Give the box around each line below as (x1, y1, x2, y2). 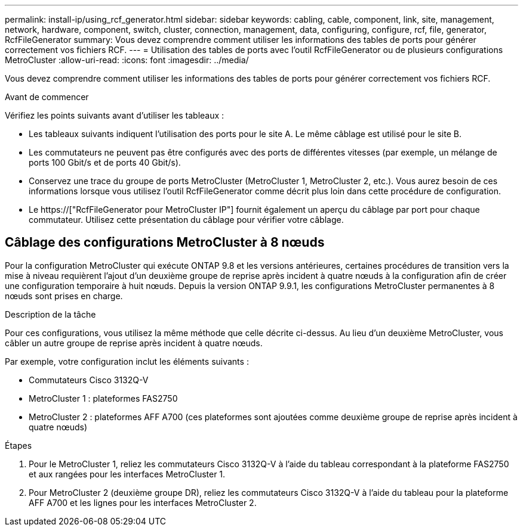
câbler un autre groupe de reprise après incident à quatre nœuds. (5, 337, 263, 348)
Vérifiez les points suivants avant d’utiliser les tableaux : (5, 110, 224, 120)
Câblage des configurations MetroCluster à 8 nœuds (5, 235, 325, 250)
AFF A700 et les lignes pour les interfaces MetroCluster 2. (29, 497, 257, 508)
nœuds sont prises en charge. (5, 290, 123, 301)
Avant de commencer (5, 92, 89, 102)
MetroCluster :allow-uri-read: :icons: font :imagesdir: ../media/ (5, 55, 249, 65)
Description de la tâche (5, 309, 96, 319)
